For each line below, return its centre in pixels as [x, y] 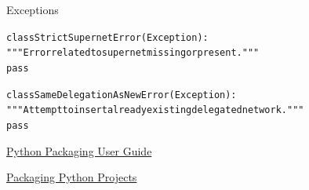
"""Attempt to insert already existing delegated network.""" [155, 110]
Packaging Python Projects [72, 177]
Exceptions [33, 9]
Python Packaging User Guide [79, 150]
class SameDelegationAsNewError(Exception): [122, 95]
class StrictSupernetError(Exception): [107, 37]
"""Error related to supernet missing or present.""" [133, 53]
